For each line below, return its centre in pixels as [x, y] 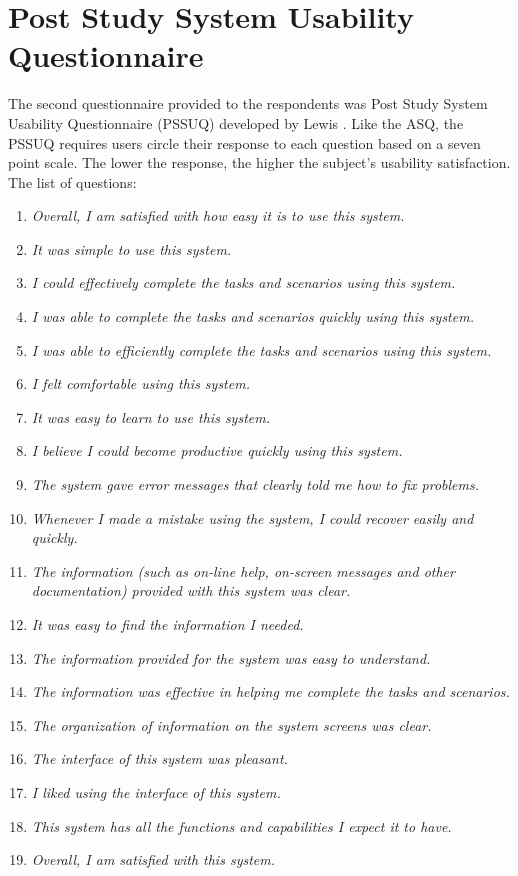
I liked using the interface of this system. [156, 791]
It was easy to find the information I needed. [167, 624]
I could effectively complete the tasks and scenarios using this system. [243, 282]
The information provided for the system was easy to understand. [231, 657]
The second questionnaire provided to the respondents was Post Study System [248, 103]
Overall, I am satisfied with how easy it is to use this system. [218, 215]
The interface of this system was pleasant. [159, 758]
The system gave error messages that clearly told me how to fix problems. [255, 484]
